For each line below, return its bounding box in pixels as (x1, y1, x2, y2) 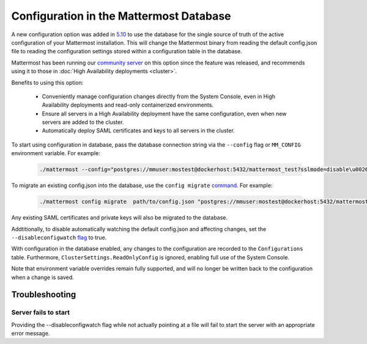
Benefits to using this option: (11, 78, 84, 86)
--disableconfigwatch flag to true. (11, 234, 107, 241)
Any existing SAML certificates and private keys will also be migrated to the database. (11, 214, 228, 221)
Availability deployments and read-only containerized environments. (42, 101, 214, 109)
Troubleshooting (11, 289, 76, 300)
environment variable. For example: (11, 150, 100, 157)
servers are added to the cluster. (42, 118, 124, 126)
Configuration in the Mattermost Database (11, 9, 231, 23)
